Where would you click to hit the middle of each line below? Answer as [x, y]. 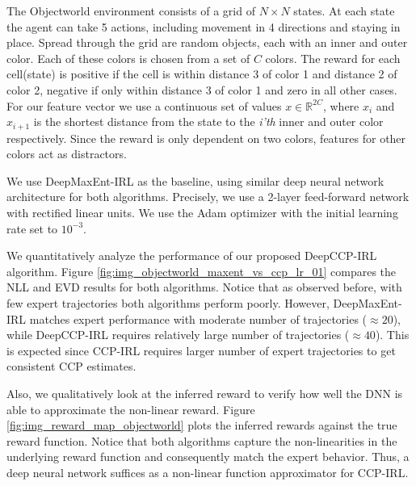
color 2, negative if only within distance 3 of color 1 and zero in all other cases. [202, 89]
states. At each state [344, 10]
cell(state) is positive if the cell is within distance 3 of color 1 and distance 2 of [202, 74]
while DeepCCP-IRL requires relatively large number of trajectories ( [178, 335]
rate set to [32, 228]
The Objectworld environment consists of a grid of [131, 10]
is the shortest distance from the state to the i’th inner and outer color [208, 121]
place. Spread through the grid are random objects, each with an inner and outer [207, 42]
